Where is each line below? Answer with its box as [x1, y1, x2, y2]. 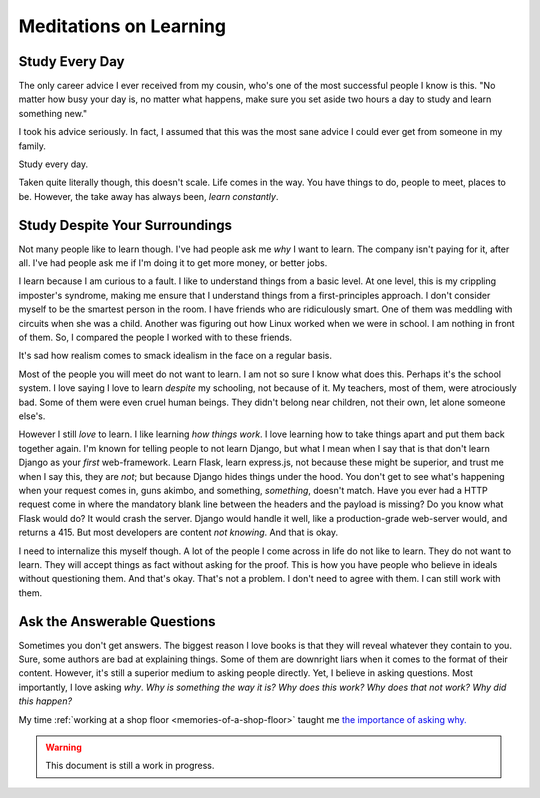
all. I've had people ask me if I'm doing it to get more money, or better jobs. [18, 257, 328, 269]
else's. [18, 410, 46, 422]
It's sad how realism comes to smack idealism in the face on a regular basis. [18, 350, 332, 362]
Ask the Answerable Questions [18, 613, 216, 630]
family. [18, 140, 47, 152]
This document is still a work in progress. [45, 760, 215, 772]
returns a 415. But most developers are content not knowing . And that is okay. [18, 526, 339, 539]
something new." [18, 107, 88, 119]
